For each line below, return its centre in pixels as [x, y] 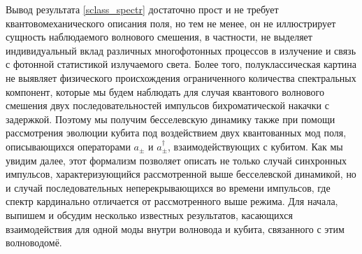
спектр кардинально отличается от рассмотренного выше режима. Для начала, [172, 201]
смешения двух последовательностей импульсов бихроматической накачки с [167, 105]
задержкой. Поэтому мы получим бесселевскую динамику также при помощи [171, 119]
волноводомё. [34, 242]
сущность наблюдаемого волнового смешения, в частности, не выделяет [159, 37]
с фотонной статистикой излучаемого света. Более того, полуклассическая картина [181, 64]
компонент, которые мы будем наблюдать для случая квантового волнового [165, 91]
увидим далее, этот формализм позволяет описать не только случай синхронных [176, 160]
